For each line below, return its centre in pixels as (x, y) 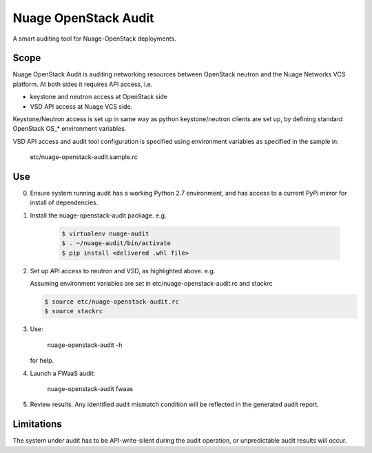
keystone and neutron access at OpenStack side (99, 97)
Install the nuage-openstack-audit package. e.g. (98, 215)
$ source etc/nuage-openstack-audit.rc (112, 302)
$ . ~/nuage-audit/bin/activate (116, 243)
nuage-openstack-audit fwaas (90, 388)
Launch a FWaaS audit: (63, 373)
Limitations (37, 424)
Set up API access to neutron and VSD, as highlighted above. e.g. (123, 271)
